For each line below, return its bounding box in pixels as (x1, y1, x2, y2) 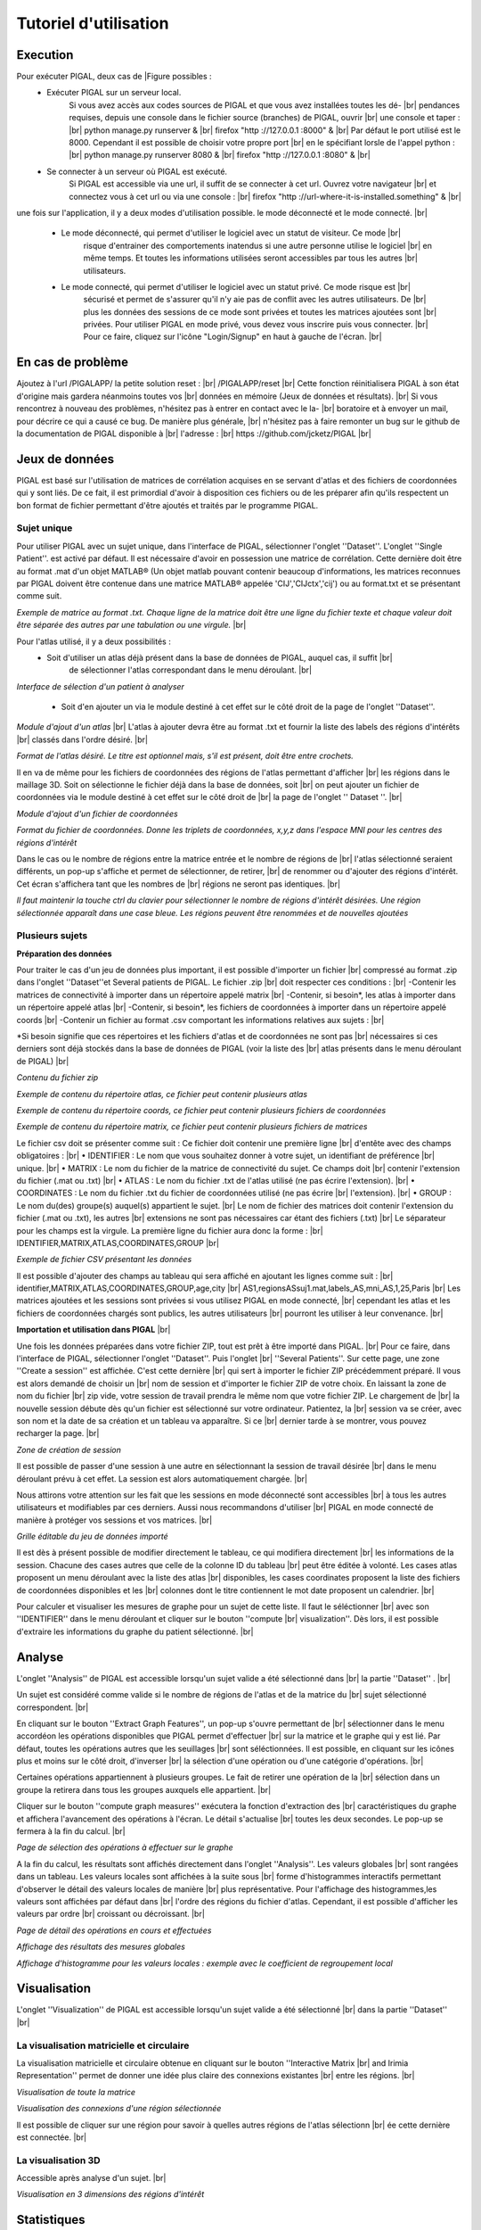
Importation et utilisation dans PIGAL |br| (16, 1325, 171, 1335)
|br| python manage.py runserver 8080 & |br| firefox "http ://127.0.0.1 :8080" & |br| (69, 150, 371, 161)
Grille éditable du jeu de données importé (16, 1531, 168, 1542)
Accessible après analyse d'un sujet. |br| (16, 2173, 167, 2184)
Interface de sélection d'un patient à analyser (16, 681, 184, 691)
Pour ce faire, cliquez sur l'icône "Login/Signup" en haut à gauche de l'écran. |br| (83, 331, 382, 343)
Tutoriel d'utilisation (16, 13, 169, 33)
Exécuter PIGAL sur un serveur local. (46, 87, 182, 98)
